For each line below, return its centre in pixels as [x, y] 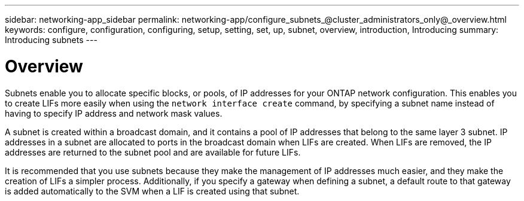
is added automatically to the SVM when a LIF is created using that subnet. [152, 191]
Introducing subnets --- [51, 40]
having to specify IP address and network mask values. [114, 113]
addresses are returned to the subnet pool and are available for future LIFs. [153, 152]
